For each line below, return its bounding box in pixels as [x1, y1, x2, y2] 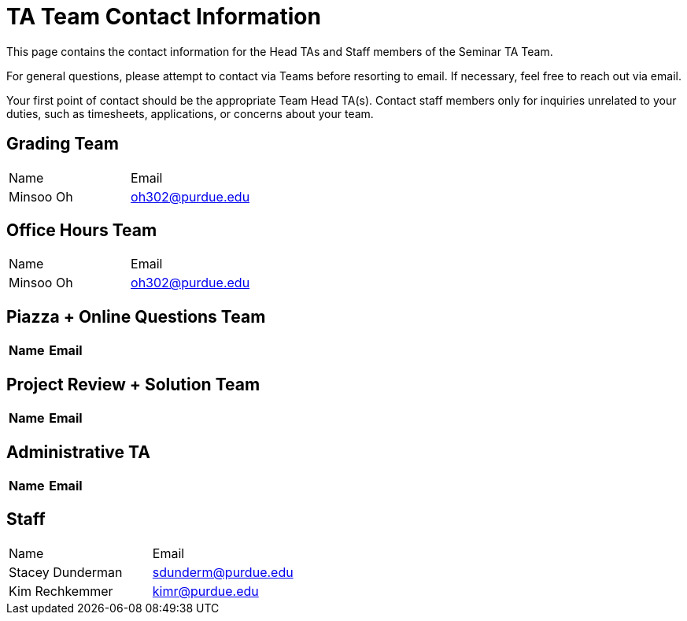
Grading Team [6, 134, 119, 154]
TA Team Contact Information [6, 3, 321, 30]
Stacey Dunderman [9, 564, 123, 580]
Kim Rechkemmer [9, 582, 113, 599]
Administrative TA [6, 442, 150, 462]
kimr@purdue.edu [152, 582, 259, 599]
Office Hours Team [6, 220, 157, 241]
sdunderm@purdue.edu [152, 564, 294, 580]
